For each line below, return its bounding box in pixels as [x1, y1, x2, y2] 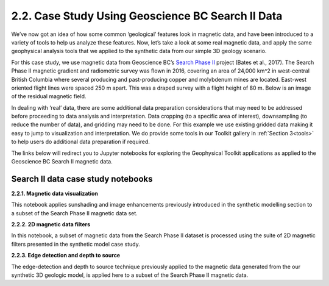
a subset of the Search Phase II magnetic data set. [11, 209, 138, 216]
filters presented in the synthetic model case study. [11, 240, 140, 248]
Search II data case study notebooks [11, 174, 153, 184]
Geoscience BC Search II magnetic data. [11, 158, 113, 165]
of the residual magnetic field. [11, 93, 87, 100]
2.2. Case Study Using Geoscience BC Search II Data [11, 9, 283, 23]
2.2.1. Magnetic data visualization [11, 190, 99, 197]
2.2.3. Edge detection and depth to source [11, 252, 121, 259]
